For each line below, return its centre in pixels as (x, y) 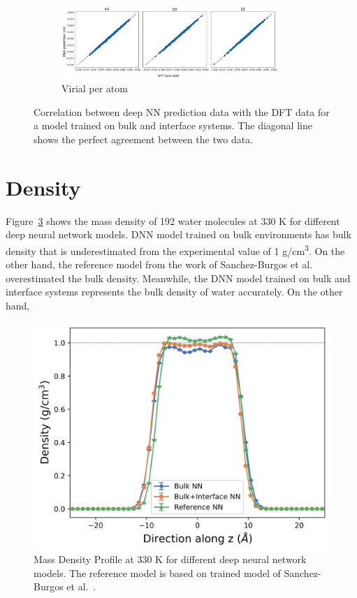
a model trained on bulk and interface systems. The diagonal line (173, 125)
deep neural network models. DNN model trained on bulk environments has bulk (178, 234)
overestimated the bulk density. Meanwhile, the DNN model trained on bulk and (178, 278)
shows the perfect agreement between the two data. (144, 139)
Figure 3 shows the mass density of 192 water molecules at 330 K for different (173, 220)
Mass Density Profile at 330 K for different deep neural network (170, 559)
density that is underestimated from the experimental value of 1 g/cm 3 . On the (175, 249)
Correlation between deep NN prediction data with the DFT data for (182, 111)
